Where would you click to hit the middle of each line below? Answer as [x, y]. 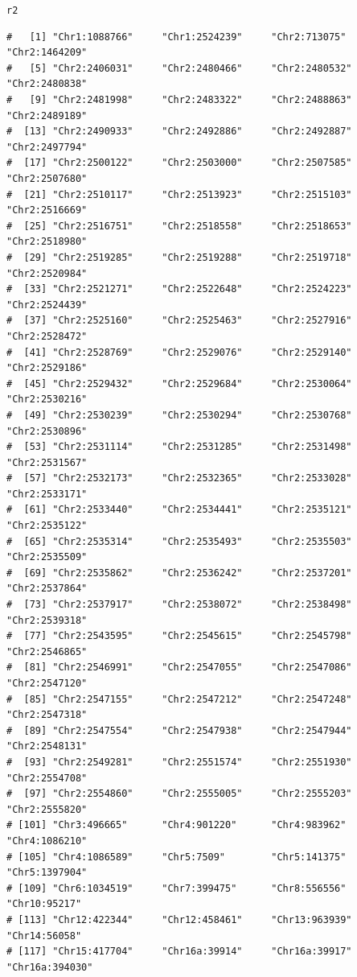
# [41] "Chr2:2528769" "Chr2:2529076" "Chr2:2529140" [179, 352]
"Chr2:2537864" [47, 589]
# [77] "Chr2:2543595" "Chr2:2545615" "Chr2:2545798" [179, 636]
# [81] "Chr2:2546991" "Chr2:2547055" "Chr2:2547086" [179, 668]
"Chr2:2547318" [47, 715]
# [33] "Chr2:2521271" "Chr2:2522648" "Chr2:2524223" [179, 289]
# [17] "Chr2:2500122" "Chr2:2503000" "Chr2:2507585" [179, 163]
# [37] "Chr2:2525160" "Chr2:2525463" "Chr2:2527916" [179, 321]
